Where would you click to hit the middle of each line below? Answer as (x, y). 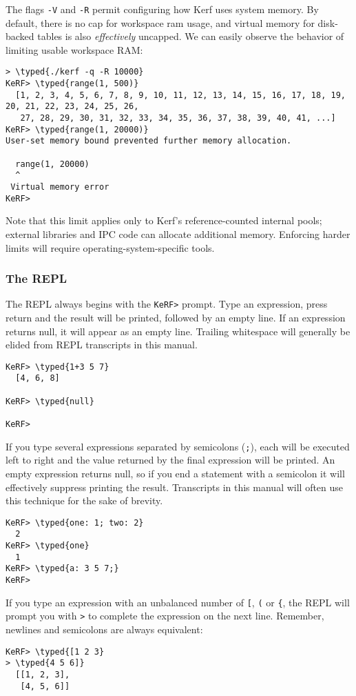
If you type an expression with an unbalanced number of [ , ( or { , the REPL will (178, 602)
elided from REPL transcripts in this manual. (102, 345)
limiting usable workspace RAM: (74, 49)
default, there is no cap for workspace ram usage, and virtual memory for (160, 22)
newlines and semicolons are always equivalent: (104, 629)
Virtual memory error (60, 187)
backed (20, 36)
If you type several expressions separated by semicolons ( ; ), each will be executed (178, 446)
